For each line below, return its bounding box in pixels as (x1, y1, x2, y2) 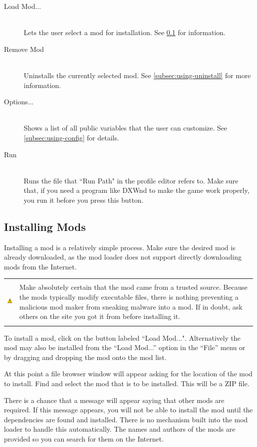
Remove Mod (4, 44, 44, 54)
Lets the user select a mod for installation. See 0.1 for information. (24, 27, 226, 38)
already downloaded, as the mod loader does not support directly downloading (4, 252, 242, 262)
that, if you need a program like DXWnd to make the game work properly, (24, 185, 250, 195)
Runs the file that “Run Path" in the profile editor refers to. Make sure (24, 175, 239, 185)
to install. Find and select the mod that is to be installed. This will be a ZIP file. (4, 378, 250, 388)
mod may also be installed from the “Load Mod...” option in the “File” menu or (4, 342, 246, 353)
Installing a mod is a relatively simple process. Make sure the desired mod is (4, 242, 236, 252)
